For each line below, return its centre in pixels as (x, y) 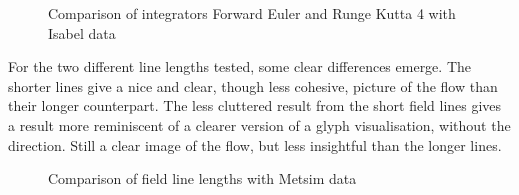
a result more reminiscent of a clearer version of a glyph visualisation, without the (259, 124)
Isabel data (82, 32)
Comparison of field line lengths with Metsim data (202, 178)
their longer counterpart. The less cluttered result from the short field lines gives (255, 105)
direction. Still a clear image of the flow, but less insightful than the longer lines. (255, 144)
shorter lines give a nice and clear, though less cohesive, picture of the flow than (253, 85)
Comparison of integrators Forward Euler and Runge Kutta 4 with (252, 13)
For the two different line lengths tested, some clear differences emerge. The (239, 66)
